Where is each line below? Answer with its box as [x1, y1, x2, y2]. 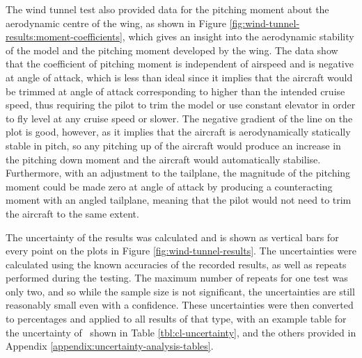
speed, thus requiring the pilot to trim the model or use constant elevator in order [6, 97, 356, 112]
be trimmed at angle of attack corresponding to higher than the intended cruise [6, 83, 345, 98]
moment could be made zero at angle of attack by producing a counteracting [6, 179, 333, 193]
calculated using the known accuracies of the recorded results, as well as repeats [6, 257, 347, 271]
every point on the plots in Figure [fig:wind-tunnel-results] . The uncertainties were [6, 243, 356, 258]
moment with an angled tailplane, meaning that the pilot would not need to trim [6, 193, 352, 207]
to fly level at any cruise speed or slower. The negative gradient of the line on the [6, 111, 353, 125]
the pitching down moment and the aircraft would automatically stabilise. [6, 152, 321, 166]
